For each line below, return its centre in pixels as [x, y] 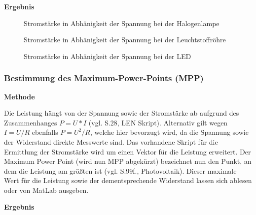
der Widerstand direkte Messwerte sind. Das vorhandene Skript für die [111, 141]
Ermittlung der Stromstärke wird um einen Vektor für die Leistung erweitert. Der [128, 151]
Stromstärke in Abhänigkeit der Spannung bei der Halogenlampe [122, 23]
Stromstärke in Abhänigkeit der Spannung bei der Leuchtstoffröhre [125, 40]
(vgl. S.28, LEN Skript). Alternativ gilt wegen [158, 122]
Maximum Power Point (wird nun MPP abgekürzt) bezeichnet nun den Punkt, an [128, 161]
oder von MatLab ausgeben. [46, 190]
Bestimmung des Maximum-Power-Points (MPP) [104, 78]
